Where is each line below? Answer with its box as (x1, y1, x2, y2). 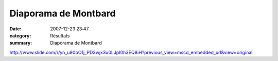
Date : (9, 26, 22, 32)
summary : (9, 40, 32, 46)
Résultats (50, 32, 70, 38)
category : (9, 32, 31, 38)
